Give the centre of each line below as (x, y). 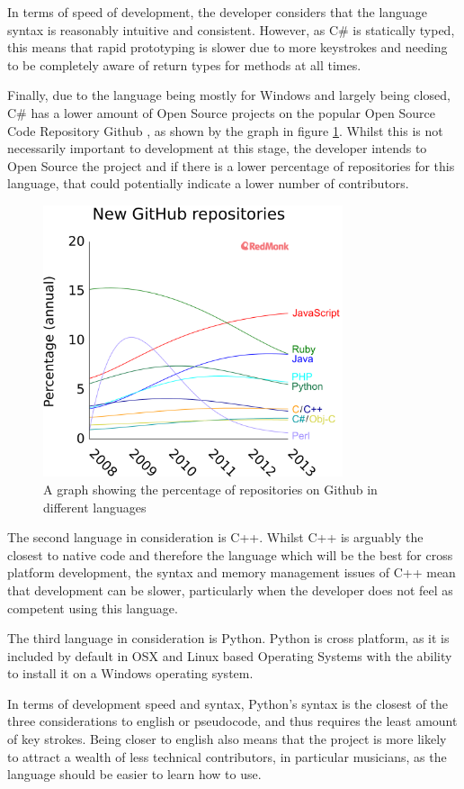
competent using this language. (93, 608)
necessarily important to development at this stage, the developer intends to (217, 148)
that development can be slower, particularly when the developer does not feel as (230, 589)
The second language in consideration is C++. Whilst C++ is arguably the (215, 537)
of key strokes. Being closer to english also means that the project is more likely (227, 739)
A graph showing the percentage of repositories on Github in (210, 489)
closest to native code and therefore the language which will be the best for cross (230, 554)
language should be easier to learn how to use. (134, 774)
